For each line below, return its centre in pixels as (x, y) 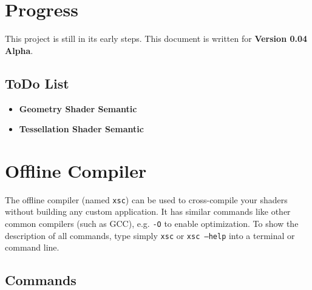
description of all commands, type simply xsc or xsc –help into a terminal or (150, 235)
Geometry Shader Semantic (78, 108)
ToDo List (37, 83)
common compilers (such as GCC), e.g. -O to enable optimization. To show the (152, 224)
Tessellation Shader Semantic (81, 129)
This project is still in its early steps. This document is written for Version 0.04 (156, 39)
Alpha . (19, 50)
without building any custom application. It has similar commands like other (148, 211)
